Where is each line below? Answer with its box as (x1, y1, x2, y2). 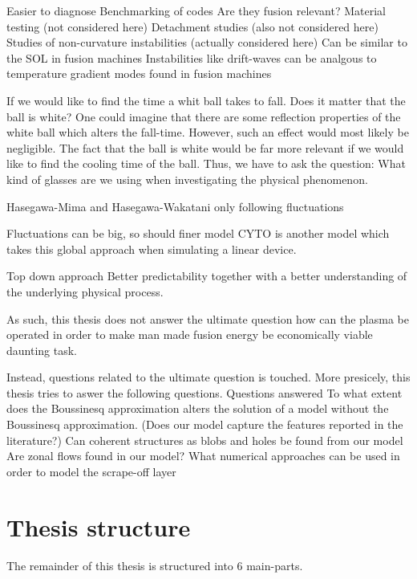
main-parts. (246, 557, 303, 573)
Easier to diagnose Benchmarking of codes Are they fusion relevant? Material (6, 2, 386, 18)
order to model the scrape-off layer (6, 463, 176, 479)
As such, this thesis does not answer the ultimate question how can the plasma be (6, 310, 409, 327)
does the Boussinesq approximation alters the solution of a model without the (6, 400, 389, 417)
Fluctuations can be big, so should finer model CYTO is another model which (6, 225, 390, 242)
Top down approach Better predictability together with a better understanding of (6, 267, 407, 284)
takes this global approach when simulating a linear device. (6, 240, 297, 257)
